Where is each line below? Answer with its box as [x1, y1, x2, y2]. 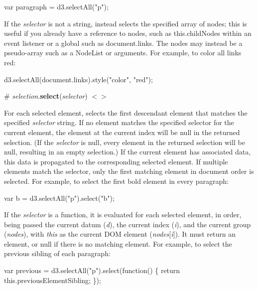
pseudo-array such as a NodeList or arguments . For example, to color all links [4, 47, 242, 58]
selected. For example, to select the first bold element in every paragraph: [4, 175, 229, 186]
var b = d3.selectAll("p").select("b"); [4, 192, 115, 203]
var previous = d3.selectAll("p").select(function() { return [4, 265, 180, 276]
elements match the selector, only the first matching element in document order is [4, 166, 254, 176]
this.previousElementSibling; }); [4, 275, 101, 285]
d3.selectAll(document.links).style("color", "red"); [4, 74, 153, 84]
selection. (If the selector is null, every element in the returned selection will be [4, 137, 245, 147]
